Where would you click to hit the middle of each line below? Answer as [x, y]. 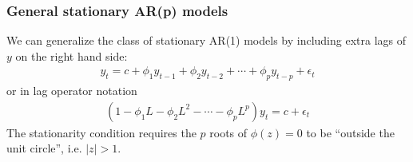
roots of [228, 132]
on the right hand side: [71, 55]
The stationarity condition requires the [101, 132]
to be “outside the [350, 132]
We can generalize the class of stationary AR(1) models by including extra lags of [206, 40]
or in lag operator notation [72, 91]
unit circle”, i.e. [44, 148]
